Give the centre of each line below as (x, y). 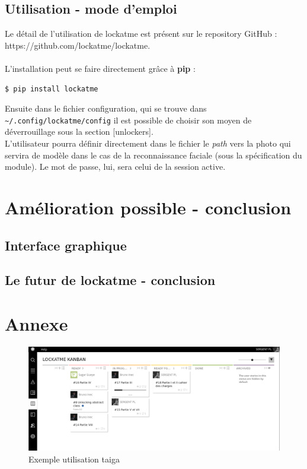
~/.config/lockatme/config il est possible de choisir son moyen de (128, 120)
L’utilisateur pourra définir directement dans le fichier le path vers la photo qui (148, 143)
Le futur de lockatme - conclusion (110, 280)
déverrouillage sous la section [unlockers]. (79, 131)
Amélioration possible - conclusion (148, 207)
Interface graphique (66, 245)
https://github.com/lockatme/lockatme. (78, 45)
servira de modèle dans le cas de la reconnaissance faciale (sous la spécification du (153, 155)
